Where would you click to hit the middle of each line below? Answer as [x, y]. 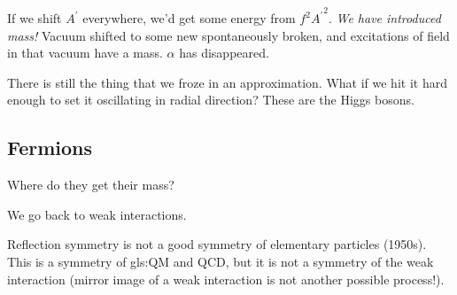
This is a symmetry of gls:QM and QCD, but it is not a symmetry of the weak [221, 261]
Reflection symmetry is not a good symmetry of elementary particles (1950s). [217, 244]
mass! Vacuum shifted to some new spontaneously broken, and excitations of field [228, 35]
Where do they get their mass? [91, 185]
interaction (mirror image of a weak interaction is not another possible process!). [226, 279]
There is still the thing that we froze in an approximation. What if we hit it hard [227, 82]
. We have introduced [384, 18]
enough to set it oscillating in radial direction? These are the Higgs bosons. [211, 100]
